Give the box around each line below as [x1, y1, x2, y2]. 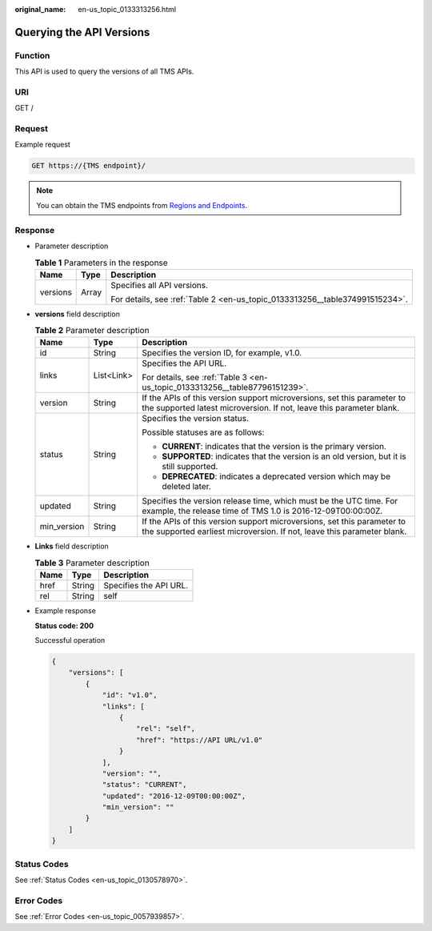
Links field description [34, 541, 110, 552]
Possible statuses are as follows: [141, 427, 265, 438]
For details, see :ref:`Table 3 [141, 372, 248, 383]
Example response [34, 606, 96, 616]
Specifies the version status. [141, 413, 250, 424]
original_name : [14, 5, 66, 14]
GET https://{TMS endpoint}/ [31, 161, 146, 171]
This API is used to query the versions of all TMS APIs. [14, 66, 194, 76]
